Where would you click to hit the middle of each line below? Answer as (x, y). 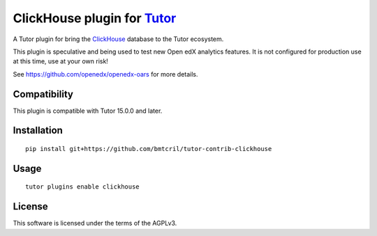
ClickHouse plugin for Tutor (95, 18)
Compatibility (43, 94)
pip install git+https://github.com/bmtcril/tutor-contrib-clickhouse (149, 149)
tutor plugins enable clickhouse (82, 187)
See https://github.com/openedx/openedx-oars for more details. (105, 74)
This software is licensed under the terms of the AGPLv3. (95, 223)
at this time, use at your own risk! (60, 61)
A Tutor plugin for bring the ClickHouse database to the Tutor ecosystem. (118, 39)
